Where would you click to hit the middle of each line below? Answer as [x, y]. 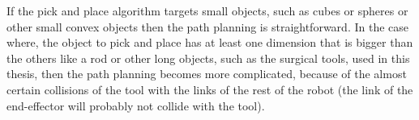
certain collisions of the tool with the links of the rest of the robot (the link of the [210, 89]
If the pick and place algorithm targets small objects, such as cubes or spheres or [207, 10]
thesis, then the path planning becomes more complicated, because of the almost [207, 74]
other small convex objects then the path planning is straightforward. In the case [207, 26]
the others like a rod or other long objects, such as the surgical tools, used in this [208, 58]
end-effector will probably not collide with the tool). [136, 105]
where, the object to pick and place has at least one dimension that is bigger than [210, 42]
